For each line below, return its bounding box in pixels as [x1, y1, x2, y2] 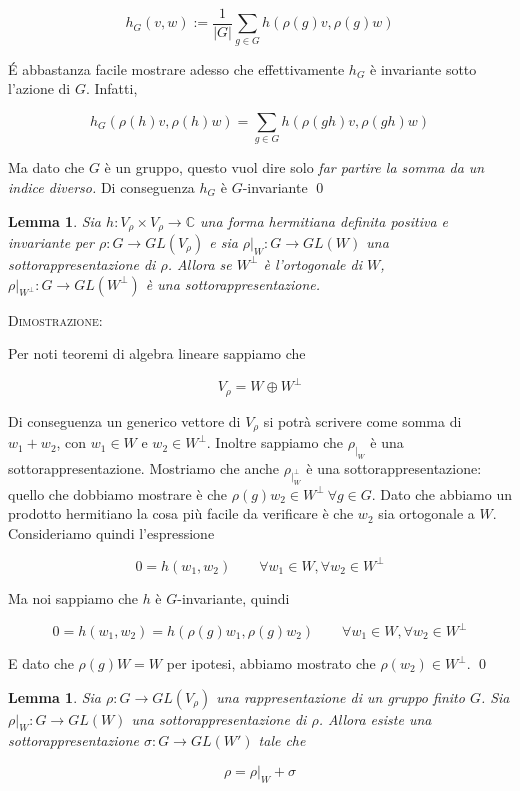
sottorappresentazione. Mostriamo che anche [8, 457, 279, 478]
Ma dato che [8, 157, 85, 178]
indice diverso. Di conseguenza [8, 176, 195, 197]
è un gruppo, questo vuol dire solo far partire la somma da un [104, 157, 485, 178]
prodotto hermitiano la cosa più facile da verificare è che [8, 503, 354, 524]
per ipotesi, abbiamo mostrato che [166, 653, 376, 674]
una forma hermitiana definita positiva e [200, 210, 449, 231]
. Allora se [167, 253, 232, 274]
